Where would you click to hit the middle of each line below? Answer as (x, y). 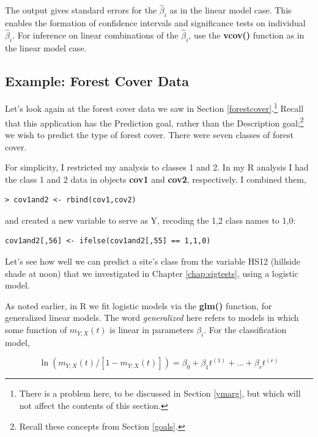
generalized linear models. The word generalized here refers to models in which (152, 318)
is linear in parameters (152, 330)
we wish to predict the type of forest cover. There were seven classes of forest (149, 134)
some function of (36, 330)
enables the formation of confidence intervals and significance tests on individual (155, 23)
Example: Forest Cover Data (97, 80)
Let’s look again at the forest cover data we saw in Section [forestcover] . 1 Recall (154, 108)
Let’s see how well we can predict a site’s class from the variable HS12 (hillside (153, 261)
